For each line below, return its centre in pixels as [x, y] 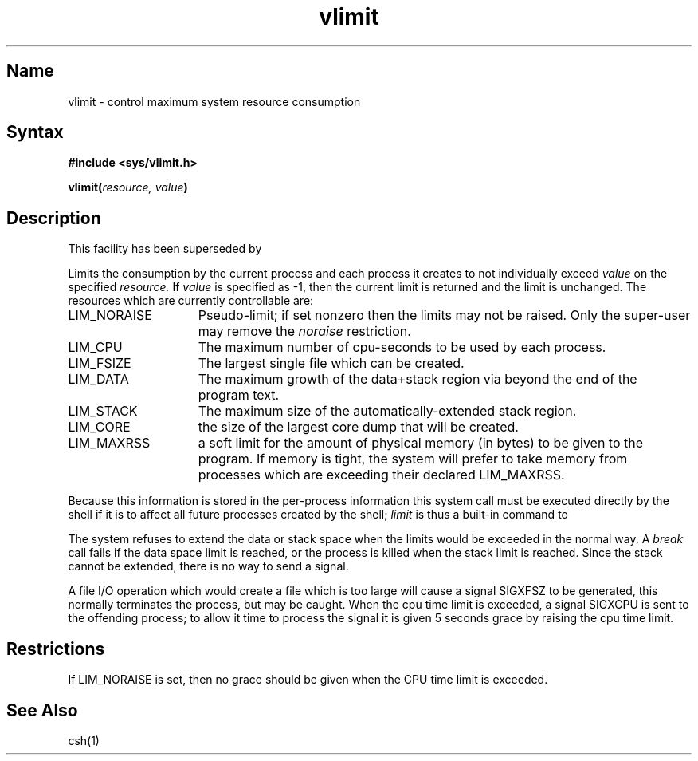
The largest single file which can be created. [331, 363]
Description [54, 218]
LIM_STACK [103, 411]
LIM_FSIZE [100, 363]
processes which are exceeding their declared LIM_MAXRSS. [381, 475]
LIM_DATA [98, 379]
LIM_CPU [95, 347]
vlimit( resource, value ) [128, 187]
